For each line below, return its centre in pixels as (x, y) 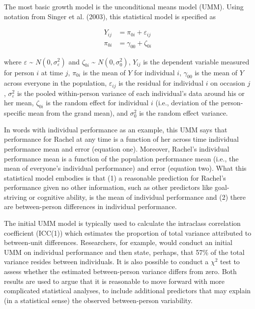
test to (230, 262)
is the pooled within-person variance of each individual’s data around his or (131, 93)
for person (19, 72)
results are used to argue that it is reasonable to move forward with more (114, 281)
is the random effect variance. (184, 113)
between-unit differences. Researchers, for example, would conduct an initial (118, 242)
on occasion (228, 83)
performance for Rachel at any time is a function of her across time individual (121, 139)
